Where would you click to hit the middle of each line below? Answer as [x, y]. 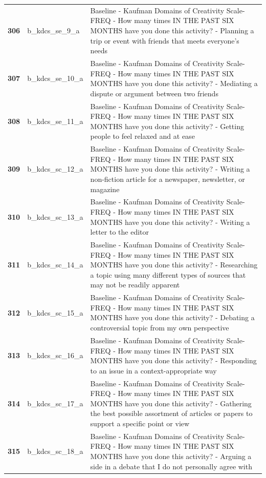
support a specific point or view [140, 423]
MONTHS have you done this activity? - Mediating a [174, 83]
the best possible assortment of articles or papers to [171, 413]
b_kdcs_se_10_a [55, 78]
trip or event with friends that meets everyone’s [165, 40]
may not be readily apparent [135, 285]
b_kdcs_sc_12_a [55, 169]
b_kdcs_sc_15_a [55, 312]
